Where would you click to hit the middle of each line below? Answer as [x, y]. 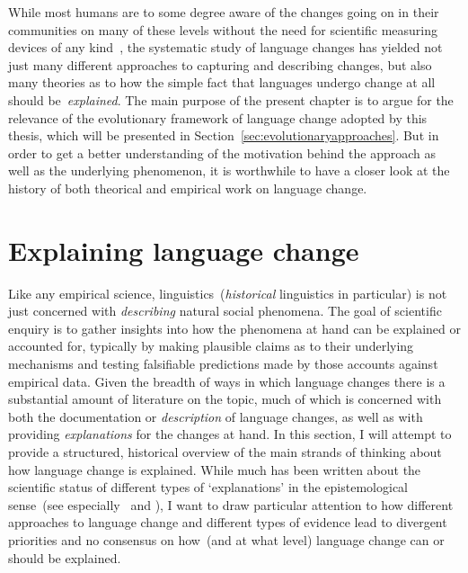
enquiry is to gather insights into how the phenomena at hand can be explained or [234, 328]
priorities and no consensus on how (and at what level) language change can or [226, 539]
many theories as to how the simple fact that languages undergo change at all [222, 82]
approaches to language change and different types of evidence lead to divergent [228, 522]
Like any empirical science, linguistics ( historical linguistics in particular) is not [228, 293]
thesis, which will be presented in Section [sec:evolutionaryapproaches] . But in [224, 135]
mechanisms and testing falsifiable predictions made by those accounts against [223, 364]
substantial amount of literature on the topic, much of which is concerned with [225, 399]
